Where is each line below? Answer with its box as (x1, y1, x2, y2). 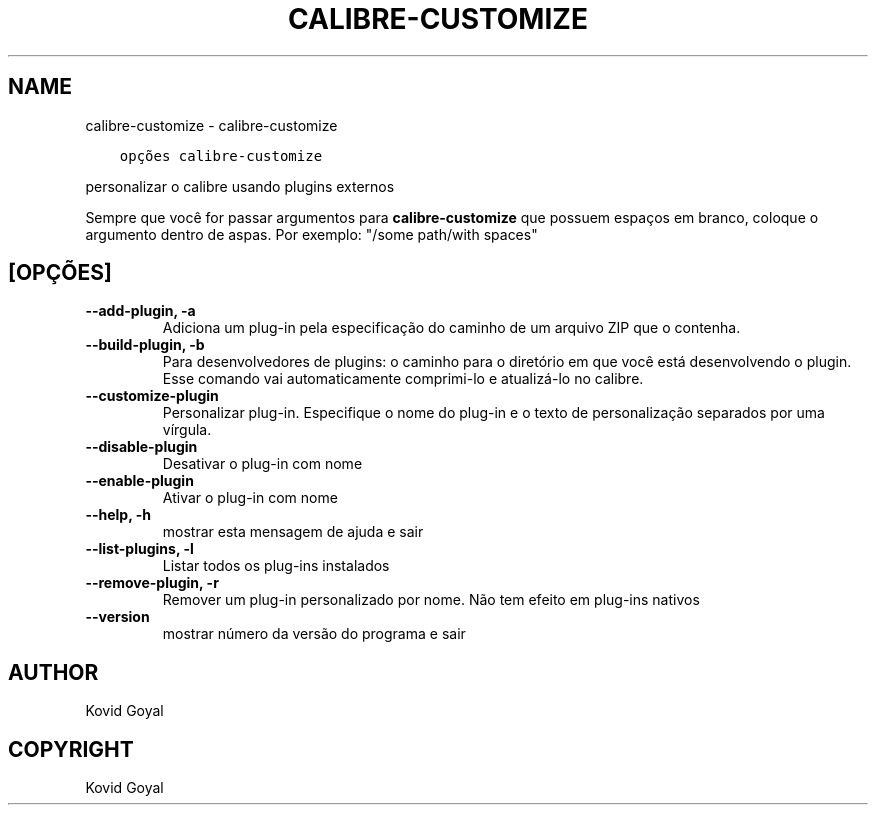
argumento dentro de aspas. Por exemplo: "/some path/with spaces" (85, 225, 538, 243)
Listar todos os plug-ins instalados (162, 557, 390, 575)
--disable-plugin (85, 438, 198, 456)
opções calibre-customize (119, 147, 323, 164)
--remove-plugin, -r (85, 574, 219, 592)
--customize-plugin (85, 387, 219, 405)
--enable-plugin (85, 472, 194, 490)
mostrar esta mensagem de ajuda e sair (162, 523, 424, 541)
